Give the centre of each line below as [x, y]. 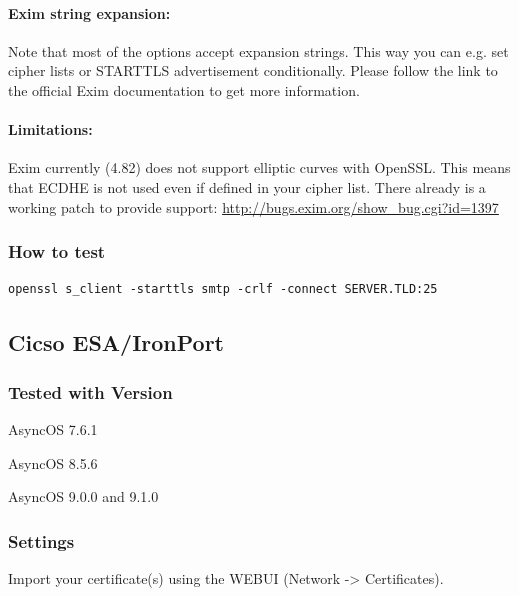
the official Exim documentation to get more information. [184, 89]
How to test [57, 251]
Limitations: [50, 129]
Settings [41, 540]
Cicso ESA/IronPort [116, 342]
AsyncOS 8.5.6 [53, 462]
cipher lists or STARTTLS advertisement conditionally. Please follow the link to [253, 70]
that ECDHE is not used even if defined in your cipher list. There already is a [247, 186]
